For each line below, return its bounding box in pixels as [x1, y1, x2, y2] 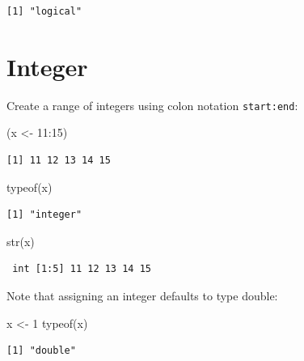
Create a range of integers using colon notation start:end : [6, 96, 298, 113]
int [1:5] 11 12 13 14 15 [12, 263, 151, 275]
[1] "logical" [6, 6, 82, 17]
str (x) [6, 232, 35, 249]
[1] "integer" [6, 209, 82, 221]
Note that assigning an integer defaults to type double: [6, 287, 278, 304]
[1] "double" [6, 345, 76, 357]
